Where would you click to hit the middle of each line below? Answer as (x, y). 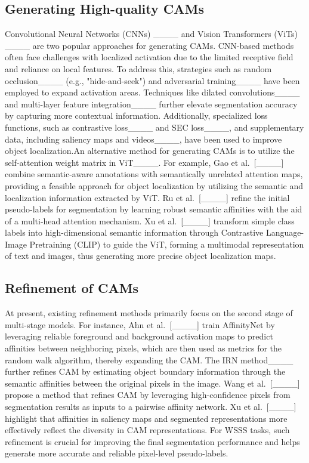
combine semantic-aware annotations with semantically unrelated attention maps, (154, 174)
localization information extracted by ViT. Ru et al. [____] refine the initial (147, 197)
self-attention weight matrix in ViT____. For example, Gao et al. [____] (144, 162)
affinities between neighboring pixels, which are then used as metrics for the (143, 348)
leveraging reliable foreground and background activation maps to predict (139, 336)
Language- (285, 232)
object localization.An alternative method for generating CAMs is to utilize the (150, 151)
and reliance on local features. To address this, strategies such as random (138, 68)
